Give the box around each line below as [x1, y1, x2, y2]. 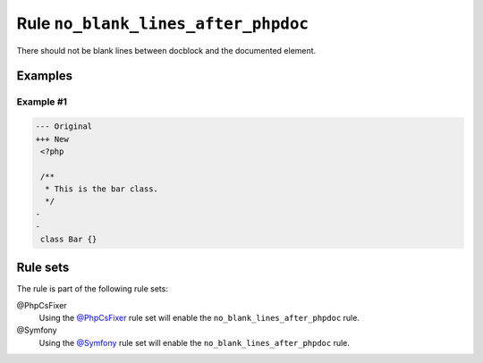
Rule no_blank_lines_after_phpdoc [16, 13, 309, 33]
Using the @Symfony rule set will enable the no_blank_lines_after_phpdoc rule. [38, 337, 351, 348]
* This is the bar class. [45, 184, 158, 194]
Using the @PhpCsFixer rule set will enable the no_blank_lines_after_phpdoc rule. [38, 312, 360, 323]
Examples [16, 68, 73, 84]
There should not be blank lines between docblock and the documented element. [16, 45, 317, 55]
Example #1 [16, 96, 67, 108]
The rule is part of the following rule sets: [16, 283, 169, 294]
